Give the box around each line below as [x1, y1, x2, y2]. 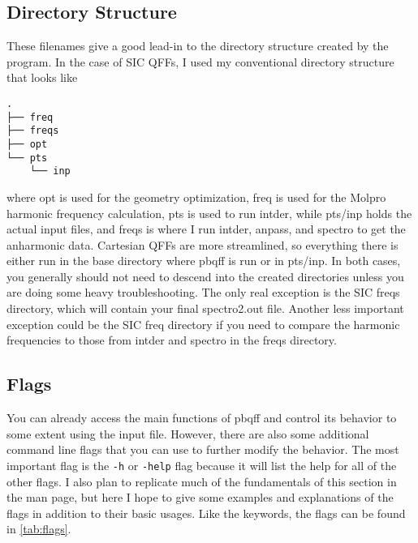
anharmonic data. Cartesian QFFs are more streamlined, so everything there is [6, 236, 399, 253]
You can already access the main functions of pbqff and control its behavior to [6, 409, 397, 426]
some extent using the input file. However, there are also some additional [6, 425, 369, 442]
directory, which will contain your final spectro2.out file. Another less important [6, 300, 404, 317]
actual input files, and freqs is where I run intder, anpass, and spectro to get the [6, 220, 406, 237]
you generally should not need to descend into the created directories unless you [6, 267, 404, 284]
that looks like [6, 69, 78, 86]
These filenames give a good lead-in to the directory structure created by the [6, 37, 389, 54]
